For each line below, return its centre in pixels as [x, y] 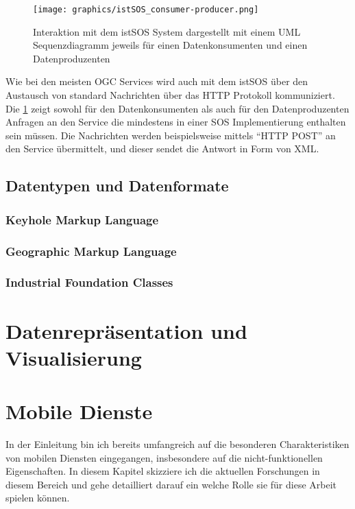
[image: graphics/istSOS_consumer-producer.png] [146, 10]
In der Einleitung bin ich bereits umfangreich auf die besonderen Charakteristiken [177, 444]
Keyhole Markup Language [82, 219]
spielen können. [38, 498]
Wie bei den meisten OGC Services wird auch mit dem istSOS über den [157, 81]
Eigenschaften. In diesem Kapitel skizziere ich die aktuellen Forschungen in [163, 471]
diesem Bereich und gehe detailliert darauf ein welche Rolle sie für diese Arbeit [171, 484]
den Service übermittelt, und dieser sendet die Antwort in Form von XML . [162, 149]
